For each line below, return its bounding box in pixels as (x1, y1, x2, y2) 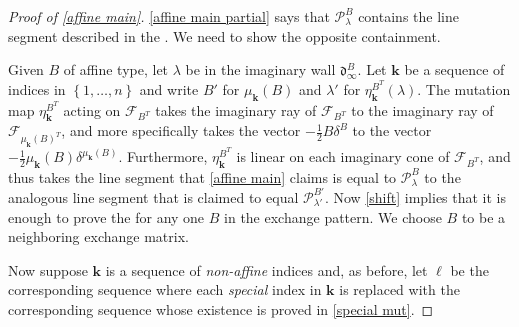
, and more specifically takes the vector (61, 120, 301, 141)
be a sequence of (404, 59, 505, 80)
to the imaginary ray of (351, 99, 494, 120)
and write (139, 78, 199, 99)
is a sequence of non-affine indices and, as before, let (105, 259, 428, 280)
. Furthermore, (118, 146, 208, 167)
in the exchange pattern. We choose (224, 206, 442, 227)
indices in (8, 78, 66, 99)
